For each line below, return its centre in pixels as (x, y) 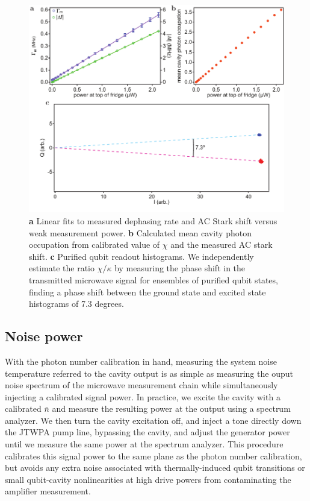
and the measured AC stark (222, 244)
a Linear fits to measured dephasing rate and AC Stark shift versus (153, 220)
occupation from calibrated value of (95, 244)
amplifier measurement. (48, 491)
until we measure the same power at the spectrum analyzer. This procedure (144, 444)
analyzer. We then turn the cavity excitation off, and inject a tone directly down (153, 420)
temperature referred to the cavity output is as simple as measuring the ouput (149, 373)
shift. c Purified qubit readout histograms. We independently (141, 256)
